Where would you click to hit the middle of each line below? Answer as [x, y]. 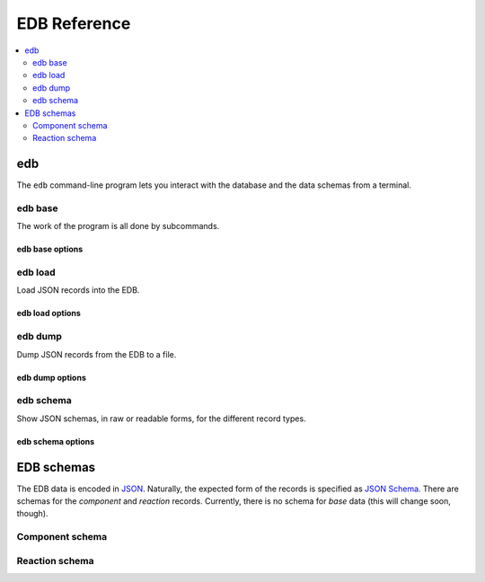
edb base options [50, 249]
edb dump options [52, 377]
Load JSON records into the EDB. [78, 290]
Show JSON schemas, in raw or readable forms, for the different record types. [161, 419]
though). [32, 514]
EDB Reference [74, 23]
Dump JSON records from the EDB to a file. [97, 354]
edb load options [48, 313]
